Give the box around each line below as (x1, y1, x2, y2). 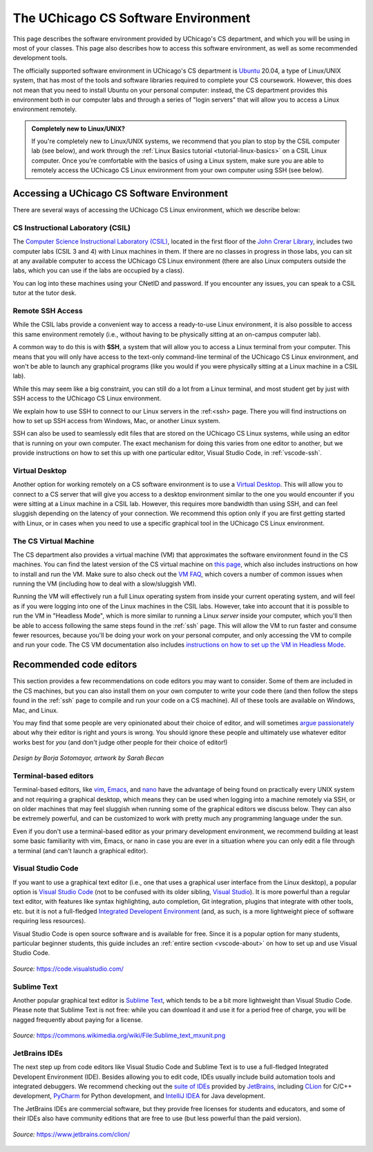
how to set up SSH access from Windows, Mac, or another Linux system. (12, 416, 221, 425)
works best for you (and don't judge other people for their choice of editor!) (12, 738, 228, 746)
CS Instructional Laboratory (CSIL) (12, 223, 131, 232)
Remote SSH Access (12, 306, 83, 315)
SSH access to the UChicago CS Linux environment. (12, 394, 162, 402)
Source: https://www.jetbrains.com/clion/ (12, 1130, 131, 1138)
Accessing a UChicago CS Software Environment (12, 187, 228, 200)
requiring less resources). (12, 917, 86, 925)
